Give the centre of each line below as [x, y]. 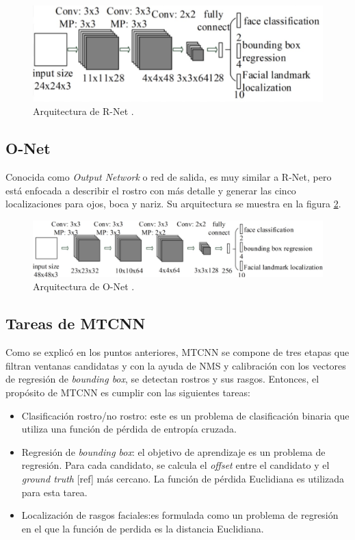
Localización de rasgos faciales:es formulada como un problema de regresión [180, 515]
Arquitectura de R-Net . [83, 111]
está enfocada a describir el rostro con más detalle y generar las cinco [151, 190]
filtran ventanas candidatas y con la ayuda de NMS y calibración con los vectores [176, 365]
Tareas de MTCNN [76, 323]
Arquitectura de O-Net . [84, 286]
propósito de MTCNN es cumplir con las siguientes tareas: [128, 392]
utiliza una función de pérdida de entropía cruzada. [129, 429]
